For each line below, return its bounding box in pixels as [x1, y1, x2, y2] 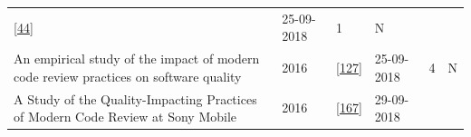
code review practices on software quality [14, 66, 242, 85]
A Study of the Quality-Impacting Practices [14, 89, 257, 108]
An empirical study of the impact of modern [14, 49, 260, 68]
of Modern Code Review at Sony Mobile [14, 107, 237, 126]
